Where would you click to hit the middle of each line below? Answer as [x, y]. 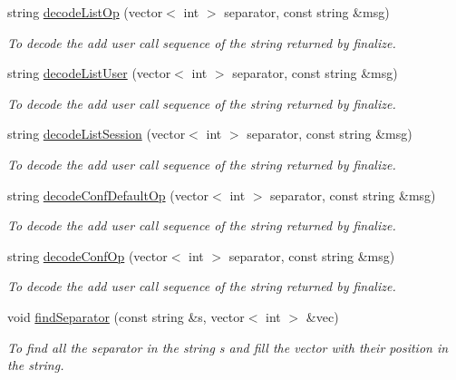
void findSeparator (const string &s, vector [126, 316]
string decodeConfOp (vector [87, 255]
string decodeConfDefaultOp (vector [108, 195]
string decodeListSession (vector [97, 134]
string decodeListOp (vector [85, 12]
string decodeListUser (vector [89, 73]
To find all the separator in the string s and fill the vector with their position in [228, 347]
